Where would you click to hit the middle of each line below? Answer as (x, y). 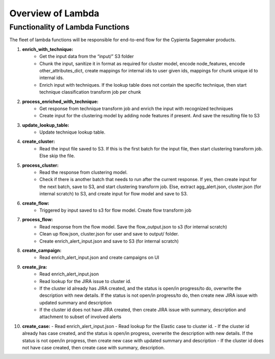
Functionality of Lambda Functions (70, 27)
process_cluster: (40, 165)
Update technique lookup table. (72, 132)
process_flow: (38, 220)
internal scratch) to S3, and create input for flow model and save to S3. (114, 194)
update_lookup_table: (46, 125)
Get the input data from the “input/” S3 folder (87, 57)
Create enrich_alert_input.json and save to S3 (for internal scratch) (109, 241)
